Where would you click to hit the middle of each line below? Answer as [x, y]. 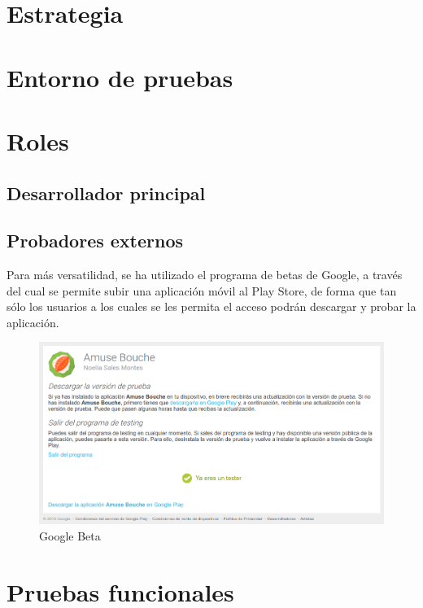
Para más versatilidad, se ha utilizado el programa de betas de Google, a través [205, 275]
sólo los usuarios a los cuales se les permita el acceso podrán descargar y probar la [211, 306]
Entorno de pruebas [120, 77]
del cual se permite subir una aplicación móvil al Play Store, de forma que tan [202, 290]
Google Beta [70, 535]
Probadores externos [95, 241]
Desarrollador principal [106, 192]
